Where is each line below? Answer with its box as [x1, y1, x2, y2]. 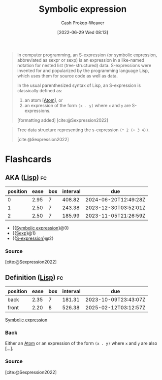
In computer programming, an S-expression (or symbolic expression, [17, 52, 157, 58]
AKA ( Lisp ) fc [5, 173, 47, 182]
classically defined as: [17, 87, 63, 93]
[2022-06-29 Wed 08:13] [57, 29, 108, 35]
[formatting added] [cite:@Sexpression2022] [17, 117, 108, 123]
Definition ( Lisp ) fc [5, 273, 64, 282]
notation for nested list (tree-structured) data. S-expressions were [17, 62, 152, 68]
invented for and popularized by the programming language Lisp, [17, 68, 149, 74]
